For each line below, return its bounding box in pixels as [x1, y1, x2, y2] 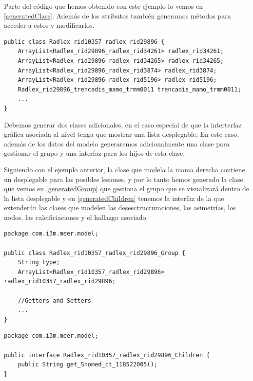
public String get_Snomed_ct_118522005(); [18, 361, 157, 368]
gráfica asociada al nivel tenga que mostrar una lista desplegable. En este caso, [4, 129, 239, 139]
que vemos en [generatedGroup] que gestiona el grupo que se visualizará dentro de [4, 183, 250, 194]
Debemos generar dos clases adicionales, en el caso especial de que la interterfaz [4, 119, 242, 129]
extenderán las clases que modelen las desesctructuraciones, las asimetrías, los [4, 202, 236, 213]
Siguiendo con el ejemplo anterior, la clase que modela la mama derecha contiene [4, 164, 245, 174]
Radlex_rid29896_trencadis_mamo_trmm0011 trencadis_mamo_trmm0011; [18, 86, 241, 93]
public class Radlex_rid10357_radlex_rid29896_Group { [4, 249, 186, 256]
